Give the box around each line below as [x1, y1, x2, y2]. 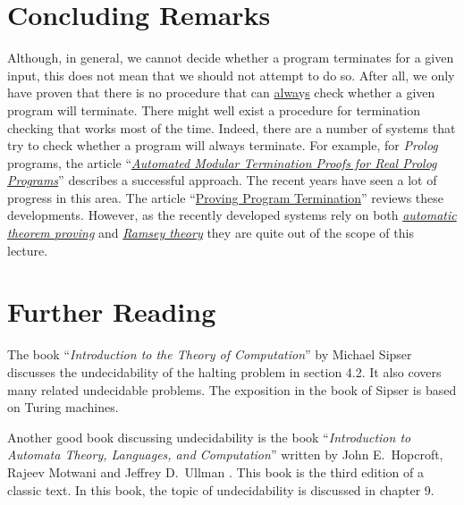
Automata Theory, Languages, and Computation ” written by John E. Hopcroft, [7, 445, 443, 464]
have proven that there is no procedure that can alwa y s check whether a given [7, 83, 435, 102]
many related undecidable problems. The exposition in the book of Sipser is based [7, 380, 457, 399]
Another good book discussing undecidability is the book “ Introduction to [7, 427, 411, 446]
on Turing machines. [7, 398, 119, 417]
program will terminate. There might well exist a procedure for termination [7, 100, 420, 119]
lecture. [7, 240, 48, 259]
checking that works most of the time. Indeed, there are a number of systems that [7, 118, 456, 137]
